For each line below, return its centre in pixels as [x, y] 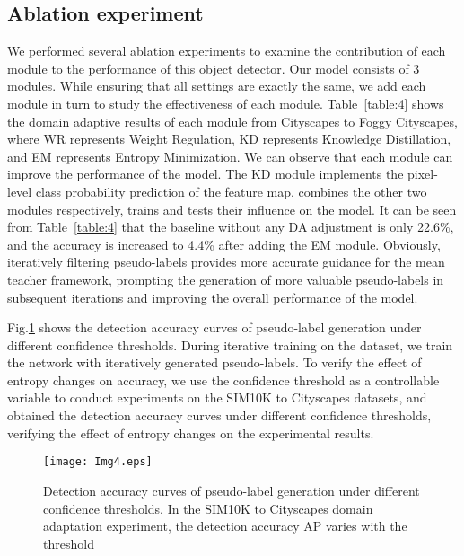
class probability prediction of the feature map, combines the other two [231, 191]
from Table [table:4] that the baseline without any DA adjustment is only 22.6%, [231, 227]
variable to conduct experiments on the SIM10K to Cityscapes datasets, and [217, 397]
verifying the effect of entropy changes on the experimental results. [191, 432]
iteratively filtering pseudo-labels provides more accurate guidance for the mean [226, 262]
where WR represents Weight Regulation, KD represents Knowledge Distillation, [229, 139]
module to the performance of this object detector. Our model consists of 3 [214, 68]
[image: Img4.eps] [98, 462]
